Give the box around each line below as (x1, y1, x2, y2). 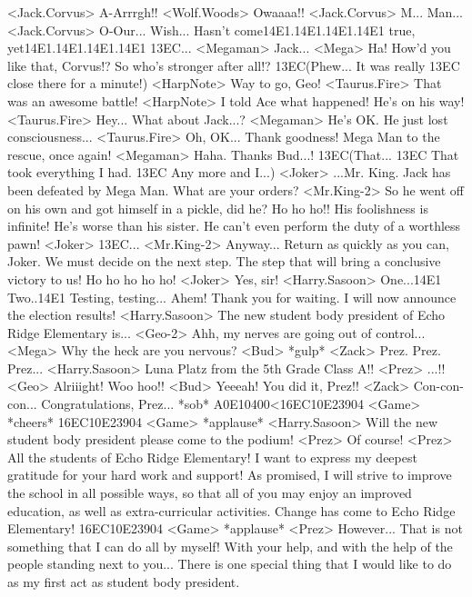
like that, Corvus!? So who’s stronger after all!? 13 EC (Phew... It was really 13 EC (7, 55, 460, 75)
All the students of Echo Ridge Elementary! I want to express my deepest (7, 447, 417, 466)
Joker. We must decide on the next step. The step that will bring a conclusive (7, 252, 441, 271)
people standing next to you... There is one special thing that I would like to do (7, 554, 452, 573)
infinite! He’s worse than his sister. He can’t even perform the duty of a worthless (7, 216, 461, 235)
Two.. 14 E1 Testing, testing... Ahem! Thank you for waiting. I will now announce (7, 287, 457, 306)
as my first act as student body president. (7, 572, 240, 591)
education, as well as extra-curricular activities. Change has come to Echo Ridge (7, 501, 456, 520)
